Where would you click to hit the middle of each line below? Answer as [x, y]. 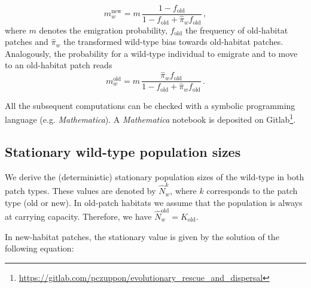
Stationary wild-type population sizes [123, 151]
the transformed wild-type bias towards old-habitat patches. [173, 42]
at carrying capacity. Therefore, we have [78, 216]
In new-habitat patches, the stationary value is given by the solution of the [142, 236]
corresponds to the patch [252, 191]
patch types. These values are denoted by [80, 191]
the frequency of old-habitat [237, 30]
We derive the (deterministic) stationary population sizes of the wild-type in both [155, 176]
